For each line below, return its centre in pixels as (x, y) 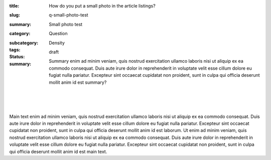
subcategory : (24, 43)
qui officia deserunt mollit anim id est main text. (58, 151)
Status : (17, 57)
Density (57, 43)
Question (58, 34)
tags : (15, 50)
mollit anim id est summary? (78, 82)
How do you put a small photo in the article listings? (102, 6)
